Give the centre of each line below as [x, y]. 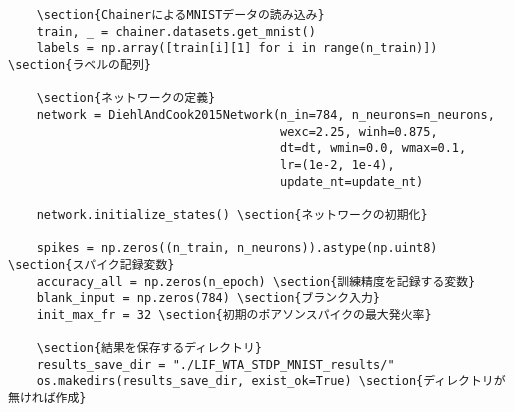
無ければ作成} [47, 398]
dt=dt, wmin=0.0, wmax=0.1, [373, 148]
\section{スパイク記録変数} [91, 264]
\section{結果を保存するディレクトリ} [149, 348]
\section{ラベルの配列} [79, 64]
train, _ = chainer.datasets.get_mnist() [176, 31]
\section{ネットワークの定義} [126, 98]
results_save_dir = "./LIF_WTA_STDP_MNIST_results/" [215, 364]
